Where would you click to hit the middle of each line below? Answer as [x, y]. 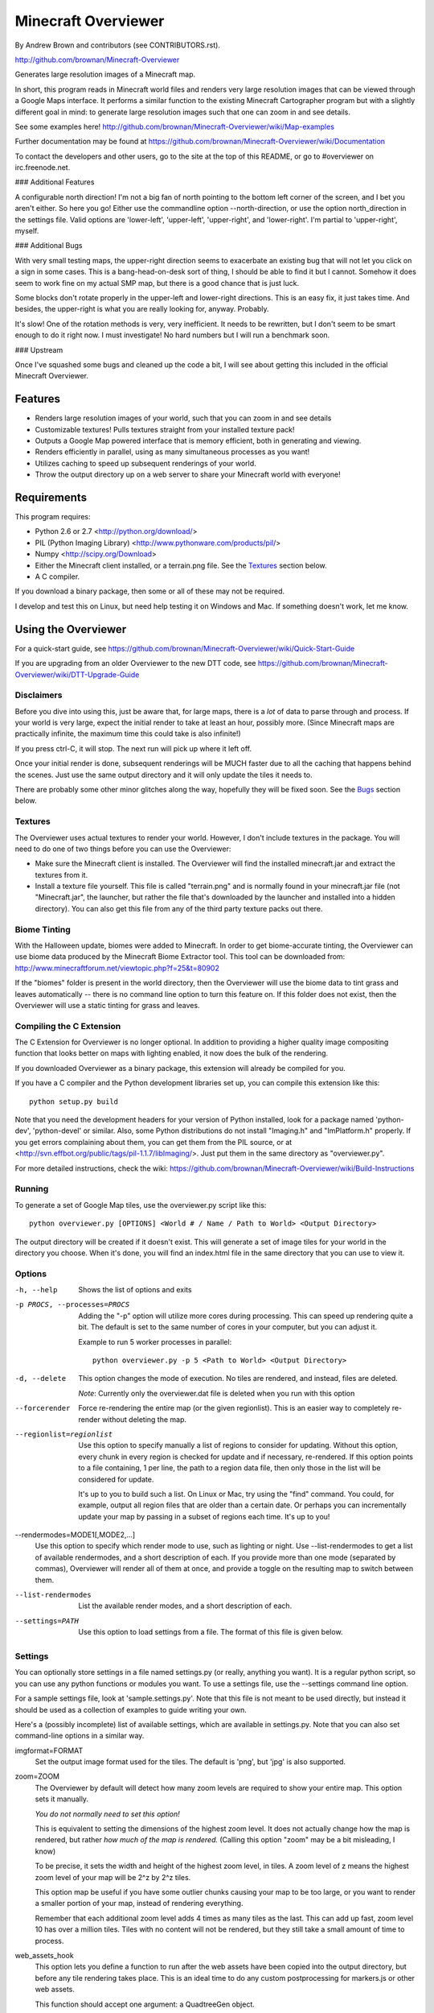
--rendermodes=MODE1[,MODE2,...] [75, 1535]
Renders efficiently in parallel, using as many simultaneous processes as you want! [172, 452]
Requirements [51, 497]
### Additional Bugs [49, 246]
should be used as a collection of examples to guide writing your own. [131, 1709]
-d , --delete [41, 1379]
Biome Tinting [43, 929]
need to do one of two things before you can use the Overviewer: [123, 849]
